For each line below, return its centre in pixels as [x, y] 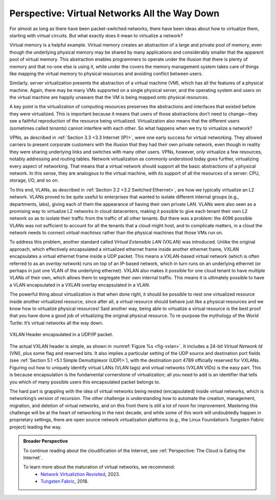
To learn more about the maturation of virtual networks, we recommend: [99, 467]
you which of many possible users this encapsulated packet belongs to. [85, 382]
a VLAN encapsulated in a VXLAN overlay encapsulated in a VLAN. [80, 285]
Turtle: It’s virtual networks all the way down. [56, 323]
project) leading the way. [36, 427]
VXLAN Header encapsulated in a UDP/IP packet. [61, 335]
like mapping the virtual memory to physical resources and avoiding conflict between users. [106, 74]
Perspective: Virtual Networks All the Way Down [114, 13]
